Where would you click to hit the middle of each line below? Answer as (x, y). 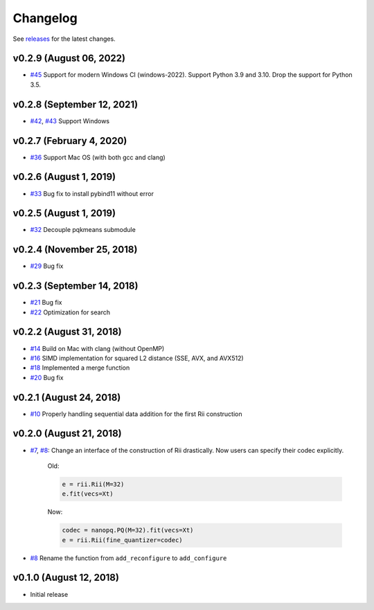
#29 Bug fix (47, 266)
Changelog (45, 18)
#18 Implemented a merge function (80, 368)
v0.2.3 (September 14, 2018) (75, 286)
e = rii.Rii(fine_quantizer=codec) (122, 540)
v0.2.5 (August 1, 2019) (64, 214)
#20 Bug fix (47, 377)
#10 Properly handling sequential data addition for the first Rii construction (136, 414)
